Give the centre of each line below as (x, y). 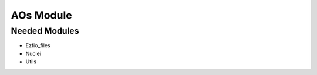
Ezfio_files (38, 45)
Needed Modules (45, 31)
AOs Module (42, 15)
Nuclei (33, 53)
